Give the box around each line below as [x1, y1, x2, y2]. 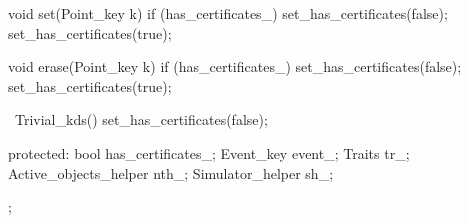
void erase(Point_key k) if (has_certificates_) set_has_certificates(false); [8, 56, 462, 77]
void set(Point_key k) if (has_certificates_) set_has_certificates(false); [8, 3, 448, 23]
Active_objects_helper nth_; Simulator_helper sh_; [8, 162, 334, 183]
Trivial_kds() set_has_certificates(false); [14, 109, 268, 130]
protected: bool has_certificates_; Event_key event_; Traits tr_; [8, 142, 410, 163]
